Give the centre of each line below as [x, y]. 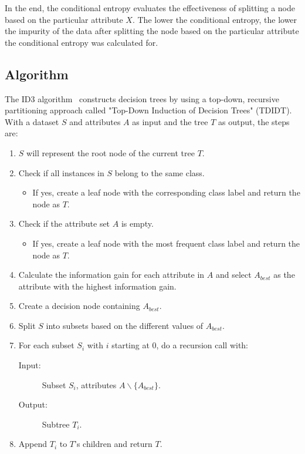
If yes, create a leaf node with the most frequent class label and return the [166, 243]
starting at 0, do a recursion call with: [180, 345]
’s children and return [113, 444]
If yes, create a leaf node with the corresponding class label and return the [166, 192]
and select [233, 275]
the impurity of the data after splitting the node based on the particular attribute [152, 31]
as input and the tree [170, 121]
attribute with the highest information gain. [97, 286]
